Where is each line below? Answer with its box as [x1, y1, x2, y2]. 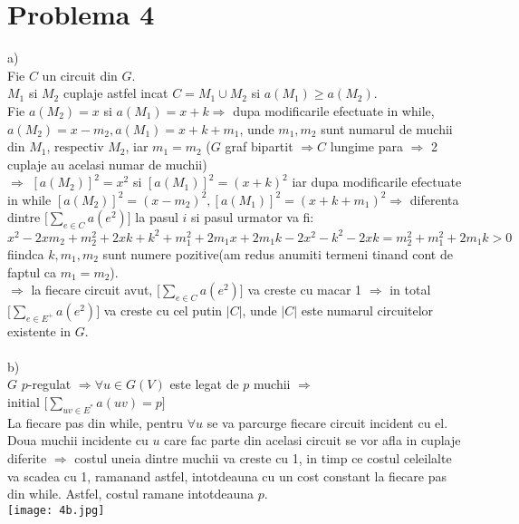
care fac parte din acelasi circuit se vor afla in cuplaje [164, 431, 461, 450]
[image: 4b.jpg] [7, 503, 105, 517]
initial [7, 393, 40, 412]
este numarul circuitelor [301, 300, 434, 319]
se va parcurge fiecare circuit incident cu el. [207, 412, 448, 432]
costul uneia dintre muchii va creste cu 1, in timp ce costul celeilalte [74, 449, 452, 468]
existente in [7, 321, 72, 340]
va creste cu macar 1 [247, 280, 362, 299]
